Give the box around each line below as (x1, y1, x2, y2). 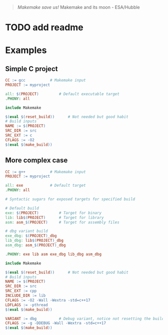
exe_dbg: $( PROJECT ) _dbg (5, 233, 57, 238)
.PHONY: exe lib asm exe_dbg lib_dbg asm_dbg (5, 251, 101, 257)
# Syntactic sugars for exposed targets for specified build (5, 197, 135, 202)
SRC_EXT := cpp (5, 288, 37, 293)
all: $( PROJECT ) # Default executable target (5, 91, 120, 97)
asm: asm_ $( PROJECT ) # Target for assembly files (5, 220, 120, 225)
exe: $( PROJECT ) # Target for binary (5, 210, 101, 215)
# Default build (5, 205, 39, 211)
